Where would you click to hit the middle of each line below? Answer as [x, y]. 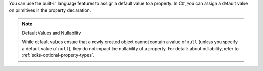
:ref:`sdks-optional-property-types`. [58, 55]
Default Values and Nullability [52, 33]
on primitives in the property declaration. [50, 10]
